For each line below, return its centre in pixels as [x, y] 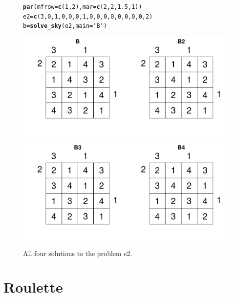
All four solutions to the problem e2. [78, 253]
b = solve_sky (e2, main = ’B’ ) [65, 26]
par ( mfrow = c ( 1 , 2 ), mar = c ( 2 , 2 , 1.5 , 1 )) [83, 7]
